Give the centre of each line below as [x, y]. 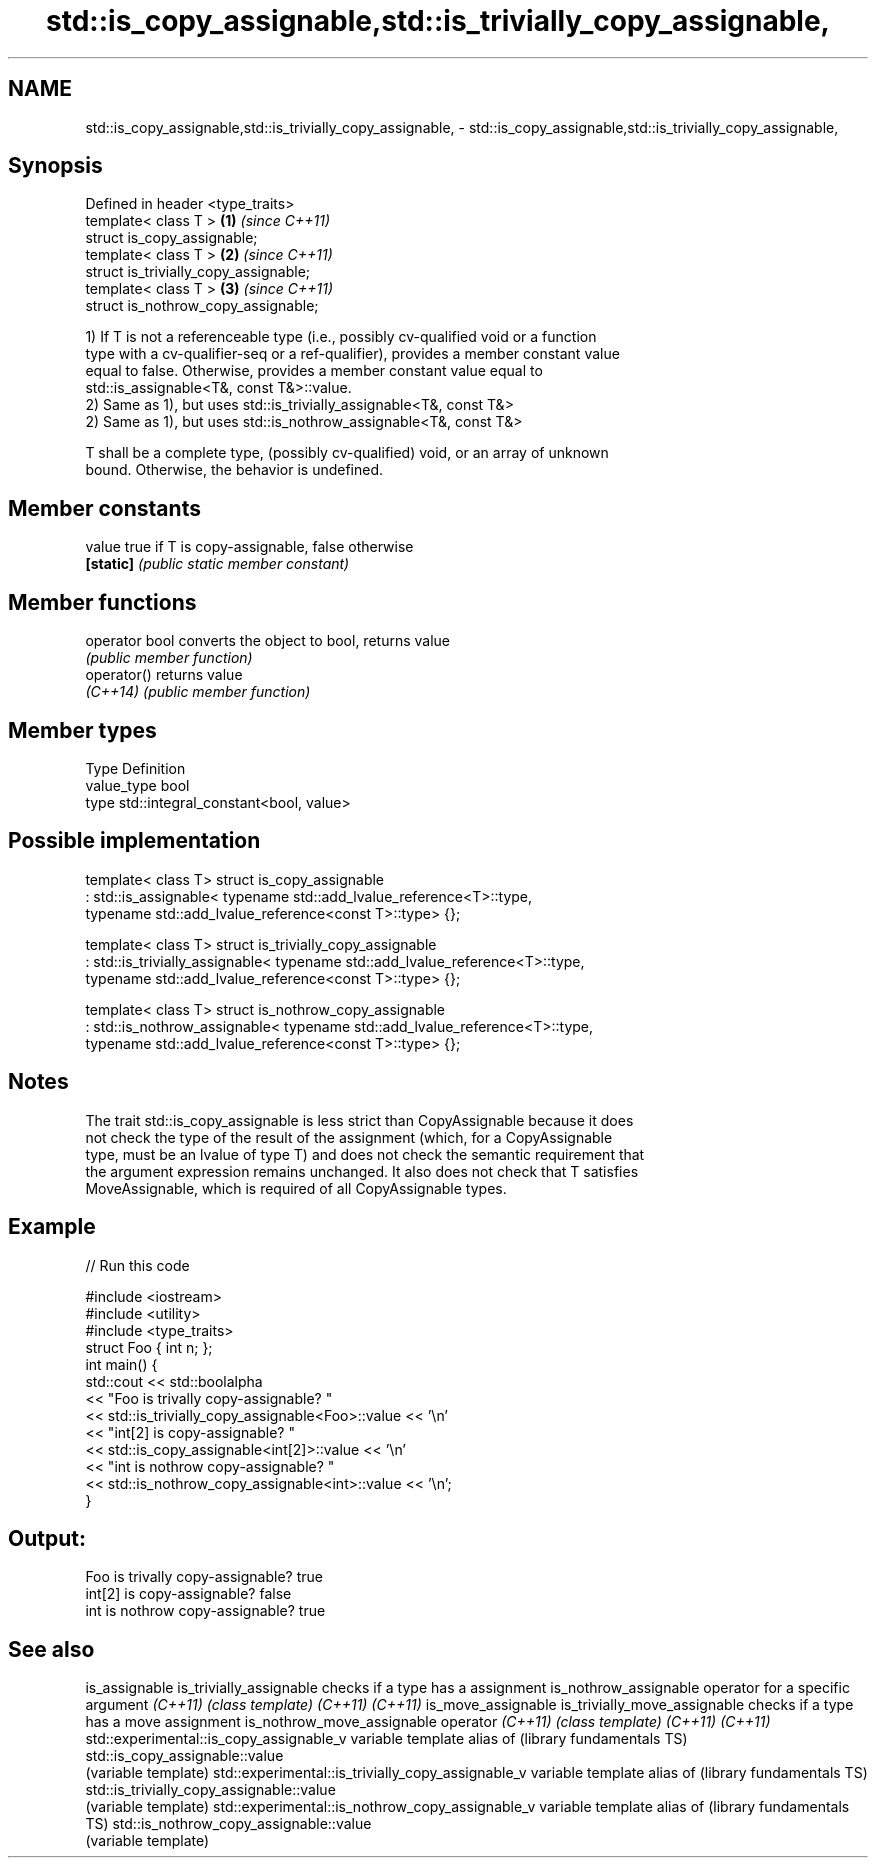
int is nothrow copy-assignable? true [205, 1611]
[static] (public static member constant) [217, 564]
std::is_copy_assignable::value [184, 1756]
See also [51, 1649]
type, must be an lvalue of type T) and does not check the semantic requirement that [365, 1154]
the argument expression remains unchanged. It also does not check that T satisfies [362, 1171]
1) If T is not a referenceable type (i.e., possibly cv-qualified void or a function [341, 337]
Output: [47, 1538]
